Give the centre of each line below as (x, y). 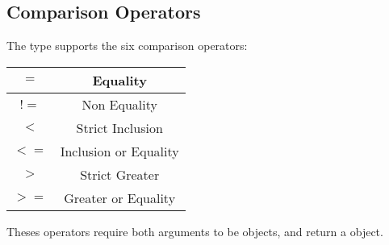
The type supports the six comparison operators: (127, 46)
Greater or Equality (120, 197)
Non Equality (119, 104)
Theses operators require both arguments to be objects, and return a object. (195, 231)
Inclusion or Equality (119, 151)
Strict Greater (120, 174)
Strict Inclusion (119, 127)
